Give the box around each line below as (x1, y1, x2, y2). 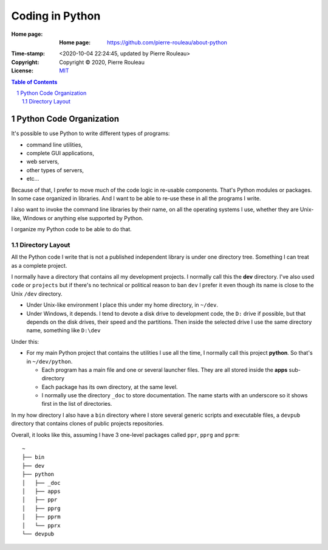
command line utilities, (26, 141, 83, 148)
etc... (26, 175, 39, 183)
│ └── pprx (22, 522, 61, 529)
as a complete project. (11, 262, 67, 269)
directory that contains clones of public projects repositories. (11, 420, 164, 427)
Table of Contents (11, 78, 58, 85)
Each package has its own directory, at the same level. (41, 383, 178, 391)
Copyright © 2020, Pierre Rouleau (59, 58, 145, 66)
